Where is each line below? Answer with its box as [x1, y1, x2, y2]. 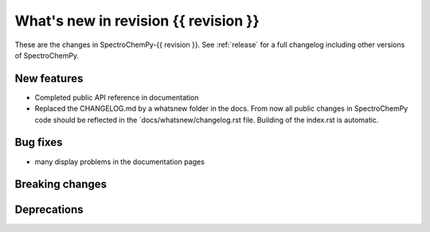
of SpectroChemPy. [14, 50, 80, 60]
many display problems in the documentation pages [34, 156, 205, 167]
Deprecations [14, 203, 84, 217]
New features [14, 72, 84, 85]
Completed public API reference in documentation [34, 92, 199, 102]
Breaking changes [14, 178, 107, 191]
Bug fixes [14, 136, 63, 149]
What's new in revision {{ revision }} [14, 12, 260, 29]
